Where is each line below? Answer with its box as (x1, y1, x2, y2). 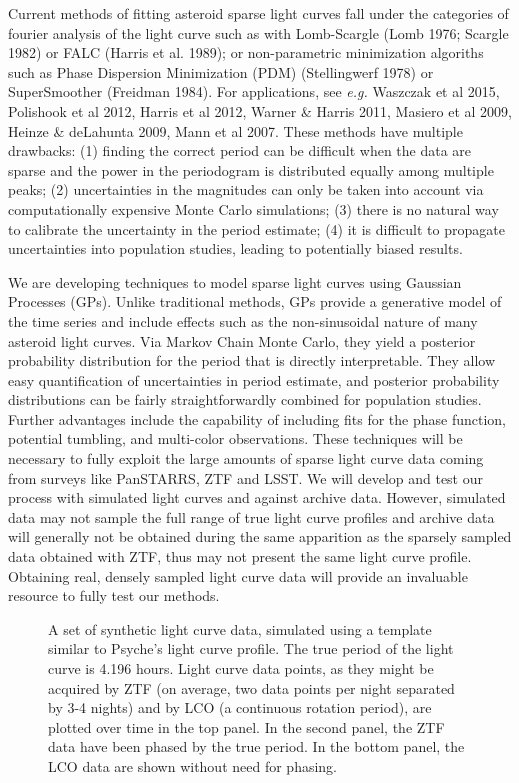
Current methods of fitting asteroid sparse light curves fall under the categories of (8, 3, 509, 23)
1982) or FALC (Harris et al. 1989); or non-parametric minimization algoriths (8, 42, 484, 63)
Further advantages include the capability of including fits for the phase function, (8, 408, 507, 429)
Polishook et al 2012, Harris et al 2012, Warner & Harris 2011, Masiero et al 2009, (8, 100, 512, 121)
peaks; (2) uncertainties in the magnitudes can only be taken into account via (8, 179, 484, 200)
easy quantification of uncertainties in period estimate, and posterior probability (8, 369, 500, 390)
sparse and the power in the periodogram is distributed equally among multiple (8, 159, 494, 180)
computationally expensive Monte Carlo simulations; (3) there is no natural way (8, 198, 499, 219)
